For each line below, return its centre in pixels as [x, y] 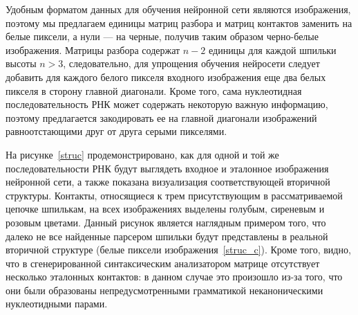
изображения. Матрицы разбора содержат [93, 49]
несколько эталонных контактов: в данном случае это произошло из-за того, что [174, 277]
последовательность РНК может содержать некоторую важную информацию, [167, 104]
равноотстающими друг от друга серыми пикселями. [116, 131]
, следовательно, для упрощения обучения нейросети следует [191, 63]
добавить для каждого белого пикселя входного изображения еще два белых [166, 76]
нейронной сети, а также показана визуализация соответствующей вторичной [168, 182]
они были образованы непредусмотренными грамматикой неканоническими [164, 290]
